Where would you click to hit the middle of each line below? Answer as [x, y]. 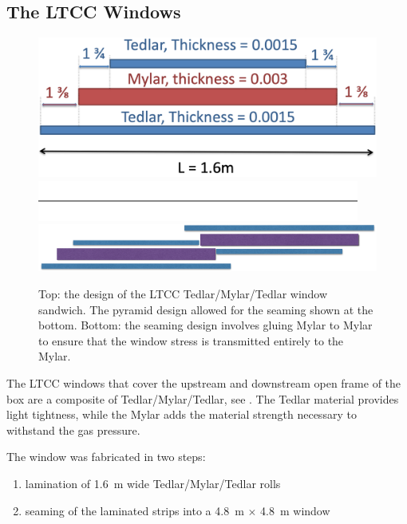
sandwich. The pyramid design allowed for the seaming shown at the [206, 309]
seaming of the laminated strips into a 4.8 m [134, 510]
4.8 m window [295, 510]
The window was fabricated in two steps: [106, 457]
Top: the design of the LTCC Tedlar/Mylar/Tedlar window [183, 293]
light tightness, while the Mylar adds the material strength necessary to [182, 414]
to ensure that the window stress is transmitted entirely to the [191, 340]
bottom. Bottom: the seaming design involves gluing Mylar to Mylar [205, 325]
